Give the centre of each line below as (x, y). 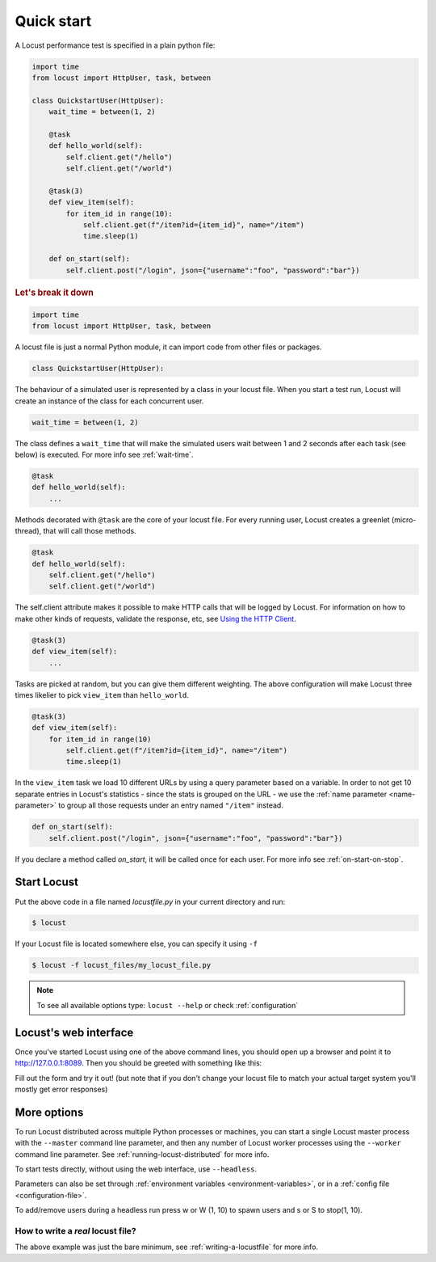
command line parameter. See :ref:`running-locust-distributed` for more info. (142, 1154)
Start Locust (46, 882)
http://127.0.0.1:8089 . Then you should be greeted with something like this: (138, 1063)
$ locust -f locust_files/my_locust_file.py (122, 965)
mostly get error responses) (61, 1089)
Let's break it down (55, 293)
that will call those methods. (90, 531)
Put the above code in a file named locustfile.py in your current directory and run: (150, 901)
